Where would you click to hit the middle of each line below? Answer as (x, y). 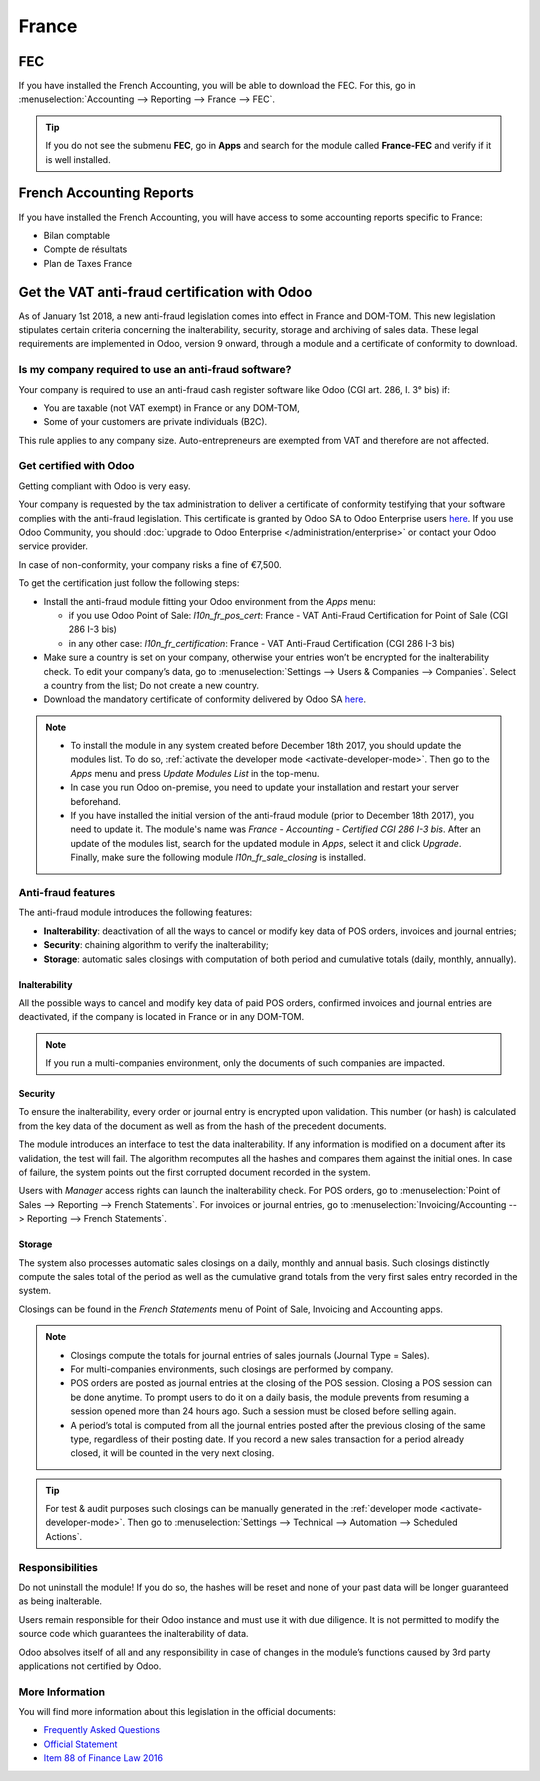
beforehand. (96, 801)
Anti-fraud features (67, 892)
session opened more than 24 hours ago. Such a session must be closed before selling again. (263, 1411)
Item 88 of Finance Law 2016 (103, 1758)
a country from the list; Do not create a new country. (151, 685)
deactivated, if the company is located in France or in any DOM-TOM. (161, 1017)
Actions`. (64, 1536)
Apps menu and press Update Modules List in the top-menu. (195, 773)
